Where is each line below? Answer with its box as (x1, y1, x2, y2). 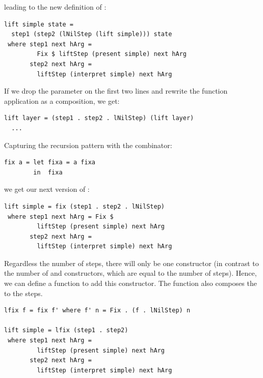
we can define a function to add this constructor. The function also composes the (4, 278, 257, 288)
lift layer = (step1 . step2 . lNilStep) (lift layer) (4, 114, 194, 122)
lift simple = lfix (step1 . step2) (4, 327, 128, 334)
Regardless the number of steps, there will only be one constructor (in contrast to (4, 257, 259, 268)
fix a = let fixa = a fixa (4, 159, 95, 166)
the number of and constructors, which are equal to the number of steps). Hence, (4, 268, 257, 278)
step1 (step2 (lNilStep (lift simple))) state (11, 31, 172, 38)
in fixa (33, 168, 63, 176)
